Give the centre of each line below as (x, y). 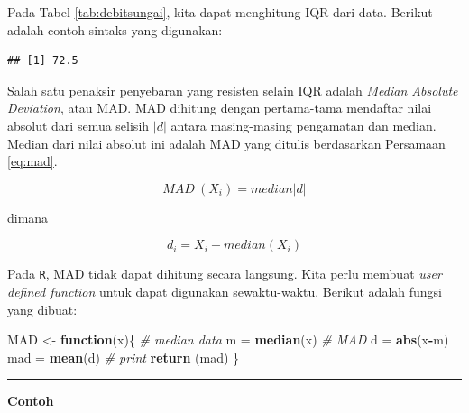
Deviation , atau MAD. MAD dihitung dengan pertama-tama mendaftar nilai (220, 108)
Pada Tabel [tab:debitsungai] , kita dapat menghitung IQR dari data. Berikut (220, 12)
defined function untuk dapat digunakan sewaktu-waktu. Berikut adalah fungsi (225, 291)
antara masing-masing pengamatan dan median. (303, 125)
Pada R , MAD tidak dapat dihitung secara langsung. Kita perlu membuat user (225, 274)
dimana (28, 217)
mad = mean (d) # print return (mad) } (124, 357)
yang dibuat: (42, 309)
